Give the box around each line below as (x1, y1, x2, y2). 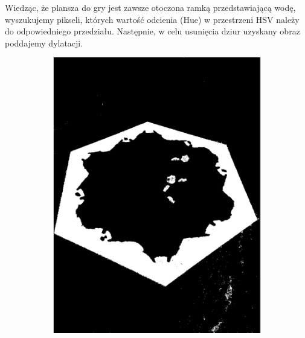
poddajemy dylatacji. (5, 36, 83, 49)
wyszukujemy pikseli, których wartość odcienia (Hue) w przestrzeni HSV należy (5, 13, 300, 25)
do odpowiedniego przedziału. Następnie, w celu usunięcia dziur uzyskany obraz (5, 25, 300, 37)
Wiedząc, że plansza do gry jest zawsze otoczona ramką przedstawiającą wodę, (5, 1, 296, 13)
